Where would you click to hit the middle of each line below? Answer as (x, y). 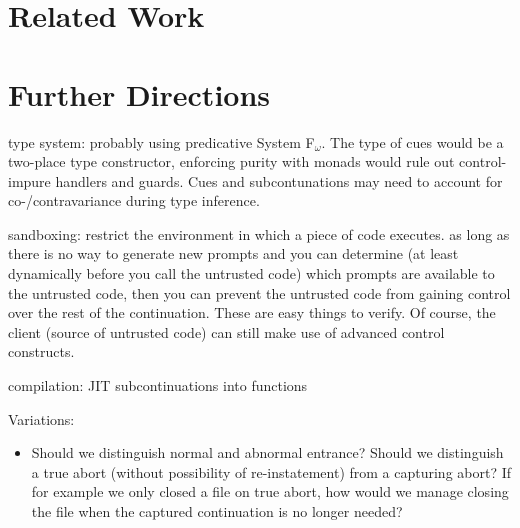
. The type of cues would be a (412, 141)
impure (29, 180)
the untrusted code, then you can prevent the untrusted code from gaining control (259, 292)
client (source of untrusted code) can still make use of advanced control (226, 331)
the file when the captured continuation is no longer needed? (217, 511)
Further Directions (139, 93)
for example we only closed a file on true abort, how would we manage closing (270, 491)
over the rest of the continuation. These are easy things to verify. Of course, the (252, 312)
